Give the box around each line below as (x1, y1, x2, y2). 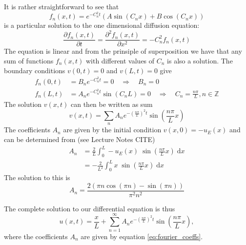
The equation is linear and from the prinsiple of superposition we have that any (4, 46, 242, 56)
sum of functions (4, 55, 54, 65)
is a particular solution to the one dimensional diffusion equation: (4, 20, 200, 30)
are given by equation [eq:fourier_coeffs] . (81, 231, 203, 241)
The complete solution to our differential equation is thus (4, 203, 175, 213)
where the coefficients (4, 231, 68, 241)
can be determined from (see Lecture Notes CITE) (4, 134, 155, 144)
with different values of (85, 55, 155, 65)
